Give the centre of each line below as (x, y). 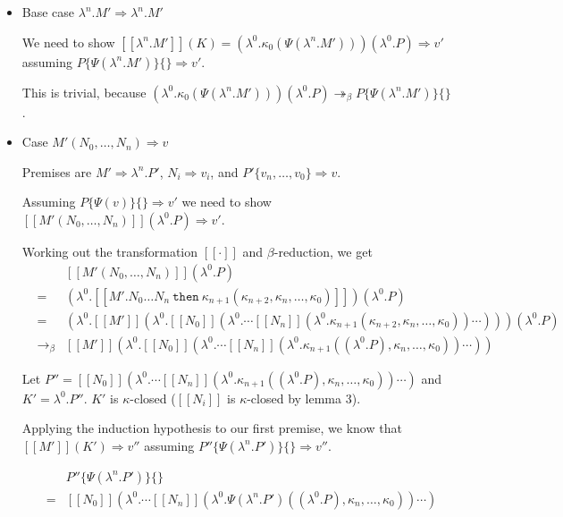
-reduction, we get (323, 251)
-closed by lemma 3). (304, 398)
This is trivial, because (84, 92)
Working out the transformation (110, 251)
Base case (48, 12)
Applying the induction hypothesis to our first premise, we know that (212, 428)
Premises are (57, 171)
